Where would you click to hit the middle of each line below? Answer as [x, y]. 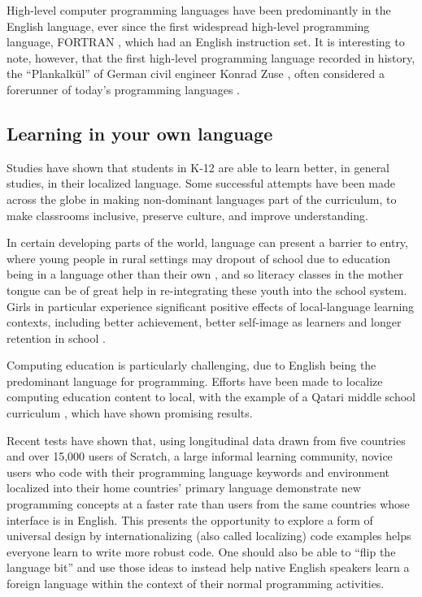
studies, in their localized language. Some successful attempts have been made [201, 183]
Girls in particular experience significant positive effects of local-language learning [211, 306]
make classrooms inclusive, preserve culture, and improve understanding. [187, 215]
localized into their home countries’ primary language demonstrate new [184, 488]
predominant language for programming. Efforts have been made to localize [195, 381]
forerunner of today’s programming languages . [124, 89]
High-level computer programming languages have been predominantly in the [199, 10]
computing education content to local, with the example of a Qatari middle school [211, 397]
